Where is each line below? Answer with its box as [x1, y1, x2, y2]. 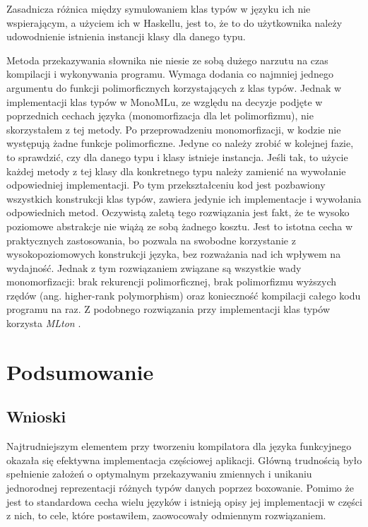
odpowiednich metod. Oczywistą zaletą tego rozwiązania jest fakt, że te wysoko [6, 205, 350, 220]
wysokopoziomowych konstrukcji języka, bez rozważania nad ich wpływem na [6, 247, 341, 261]
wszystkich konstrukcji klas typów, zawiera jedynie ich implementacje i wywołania [6, 191, 362, 206]
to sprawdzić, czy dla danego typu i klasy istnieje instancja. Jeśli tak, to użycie [6, 149, 348, 164]
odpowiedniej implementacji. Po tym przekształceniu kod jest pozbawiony [6, 177, 326, 192]
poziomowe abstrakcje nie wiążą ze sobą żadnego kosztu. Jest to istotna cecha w [6, 218, 353, 233]
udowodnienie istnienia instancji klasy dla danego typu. [6, 29, 246, 44]
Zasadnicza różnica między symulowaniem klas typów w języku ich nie [6, 1, 311, 16]
